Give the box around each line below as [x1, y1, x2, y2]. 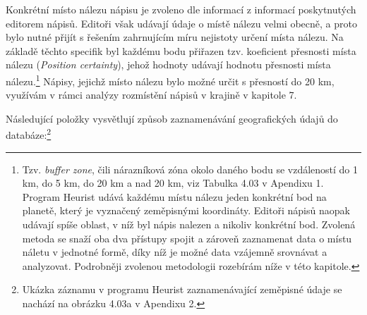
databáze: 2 [6, 125, 52, 142]
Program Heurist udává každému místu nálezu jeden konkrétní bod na [22, 189, 327, 204]
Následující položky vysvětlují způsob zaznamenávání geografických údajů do [6, 111, 338, 125]
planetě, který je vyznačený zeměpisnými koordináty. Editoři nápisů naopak [22, 203, 350, 218]
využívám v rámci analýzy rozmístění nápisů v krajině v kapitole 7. [6, 87, 297, 102]
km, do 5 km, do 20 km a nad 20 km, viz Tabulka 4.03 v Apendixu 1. [22, 175, 324, 190]
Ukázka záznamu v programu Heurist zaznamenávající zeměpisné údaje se [22, 282, 342, 297]
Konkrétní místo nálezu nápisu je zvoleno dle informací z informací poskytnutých [6, 2, 356, 16]
